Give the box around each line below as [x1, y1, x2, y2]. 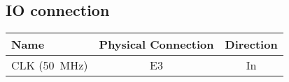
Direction [225, 36, 278, 53]
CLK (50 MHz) [11, 57, 88, 74]
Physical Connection [99, 36, 214, 53]
